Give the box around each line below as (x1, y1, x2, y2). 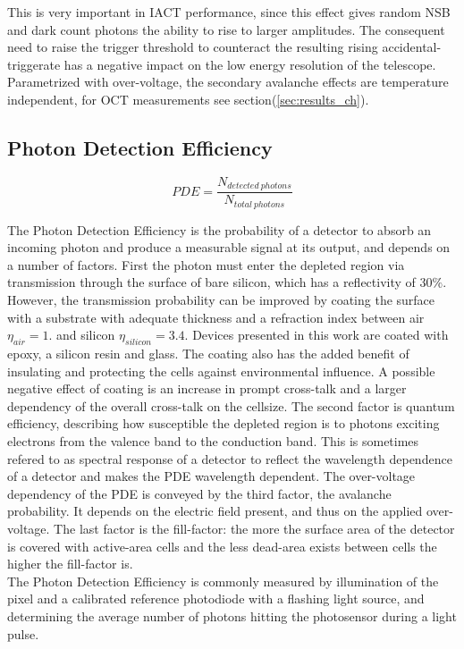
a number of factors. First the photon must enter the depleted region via (7, 255, 405, 274)
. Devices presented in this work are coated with (184, 325, 449, 344)
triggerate (7, 55, 61, 73)
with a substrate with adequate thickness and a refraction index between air (7, 308, 425, 326)
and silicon (55, 325, 115, 344)
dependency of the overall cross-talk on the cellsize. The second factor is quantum (7, 396, 455, 415)
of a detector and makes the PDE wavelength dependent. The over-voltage (7, 467, 416, 485)
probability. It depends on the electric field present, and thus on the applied (7, 501, 423, 520)
